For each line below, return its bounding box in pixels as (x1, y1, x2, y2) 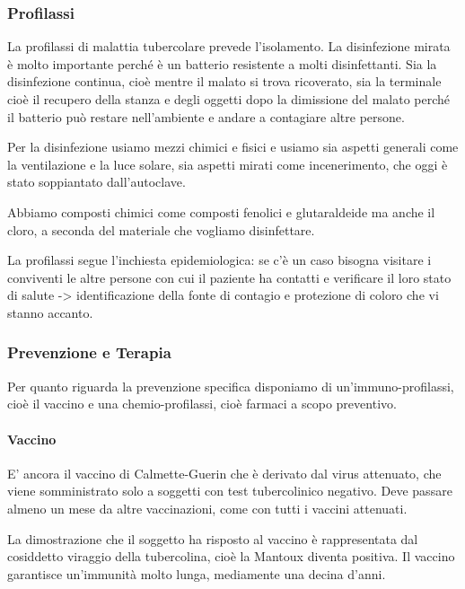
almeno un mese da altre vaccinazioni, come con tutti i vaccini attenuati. (7, 498, 408, 517)
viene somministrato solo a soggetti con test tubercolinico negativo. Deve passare (7, 481, 452, 500)
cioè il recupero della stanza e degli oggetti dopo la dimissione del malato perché (7, 90, 451, 108)
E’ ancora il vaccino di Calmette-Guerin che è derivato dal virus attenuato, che (7, 463, 442, 482)
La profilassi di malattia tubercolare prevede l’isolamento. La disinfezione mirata (7, 37, 451, 56)
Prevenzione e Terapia (7, 341, 171, 364)
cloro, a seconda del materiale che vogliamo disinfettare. (7, 220, 315, 239)
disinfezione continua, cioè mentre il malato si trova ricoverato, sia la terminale (7, 72, 442, 91)
